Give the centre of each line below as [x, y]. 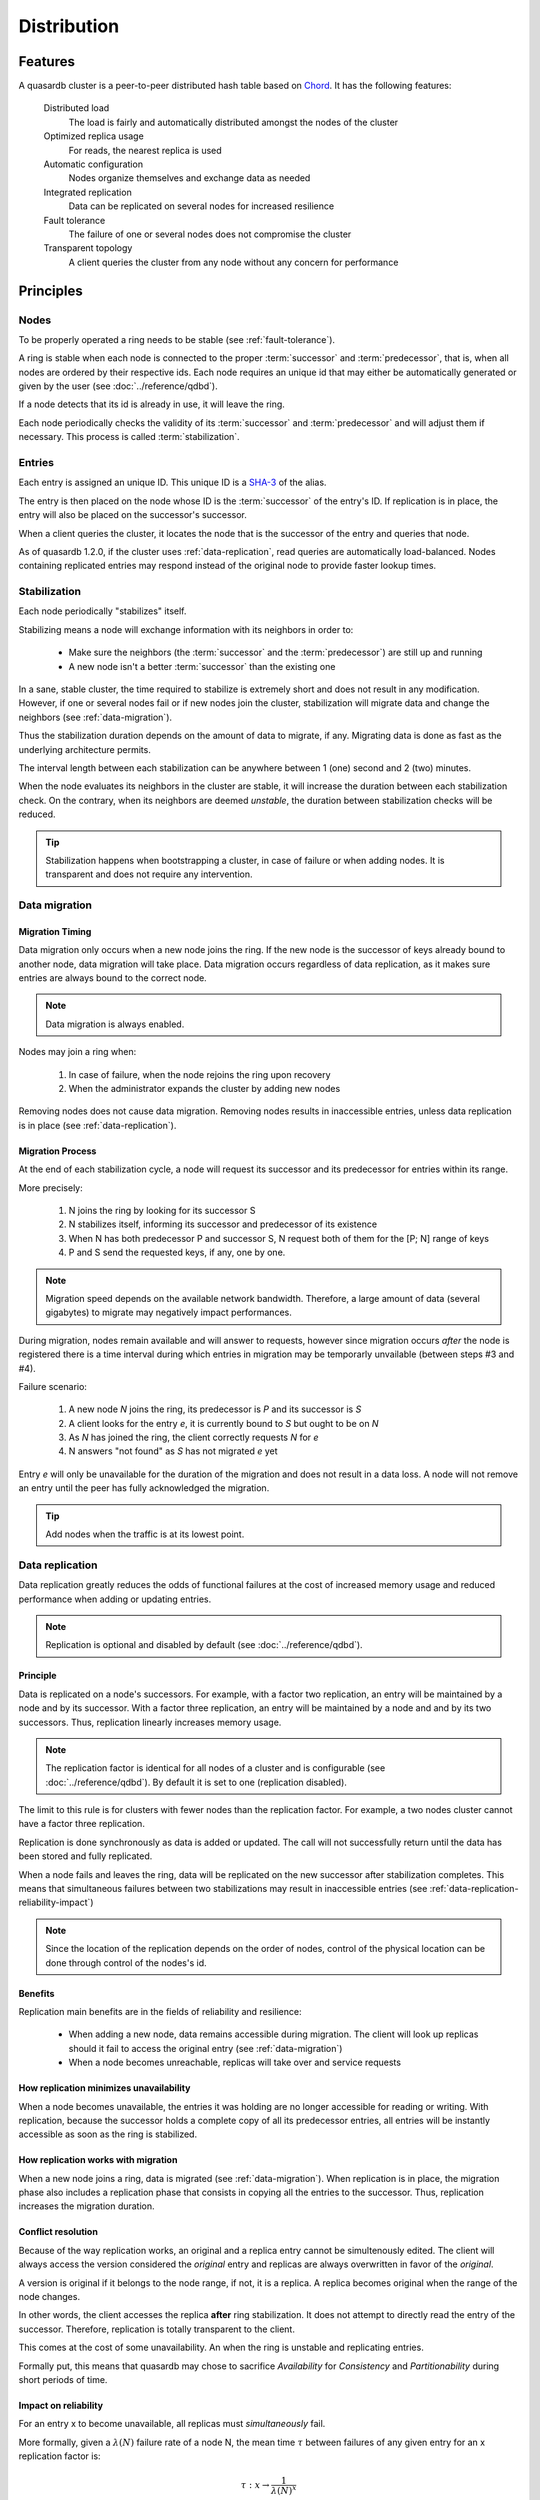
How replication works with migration [98, 2160]
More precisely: [51, 1187]
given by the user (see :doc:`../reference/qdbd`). [118, 386]
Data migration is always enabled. [115, 1024]
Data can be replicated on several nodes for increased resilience [201, 206]
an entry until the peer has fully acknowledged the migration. [144, 1488]
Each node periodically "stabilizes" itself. [102, 611]
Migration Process [57, 1151]
